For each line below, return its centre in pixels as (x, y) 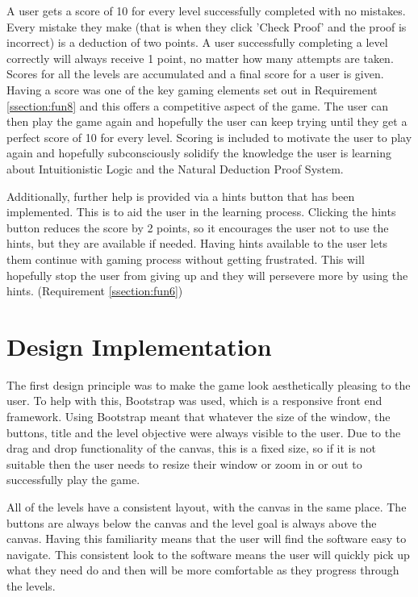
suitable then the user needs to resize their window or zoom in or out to (184, 463)
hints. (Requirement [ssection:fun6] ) (95, 291)
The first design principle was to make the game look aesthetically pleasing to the (209, 384)
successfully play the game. (73, 480)
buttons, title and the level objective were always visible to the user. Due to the (204, 432)
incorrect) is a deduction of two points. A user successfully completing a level (197, 42)
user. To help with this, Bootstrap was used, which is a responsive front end (194, 401)
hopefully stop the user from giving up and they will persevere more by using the (207, 275)
